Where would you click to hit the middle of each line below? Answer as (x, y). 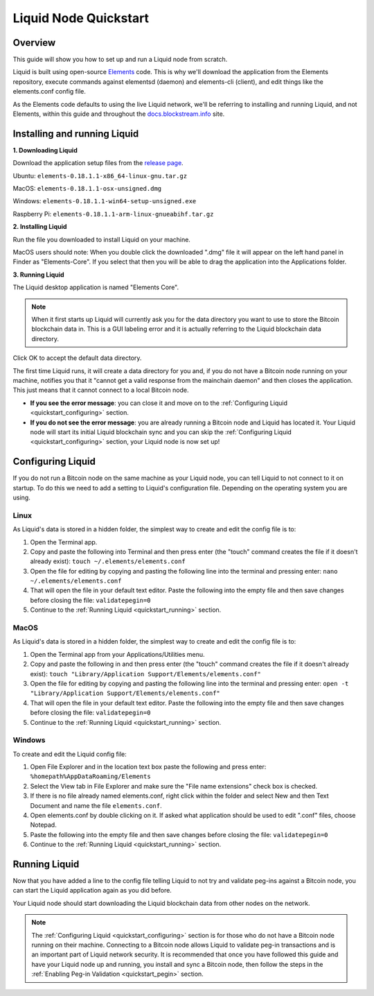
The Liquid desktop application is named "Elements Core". (96, 287)
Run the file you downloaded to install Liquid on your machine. (101, 239)
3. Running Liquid (39, 275)
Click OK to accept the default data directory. (77, 358)
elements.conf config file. (49, 92)
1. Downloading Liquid (45, 150)
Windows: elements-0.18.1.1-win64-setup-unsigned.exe (105, 201)
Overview (34, 43)
